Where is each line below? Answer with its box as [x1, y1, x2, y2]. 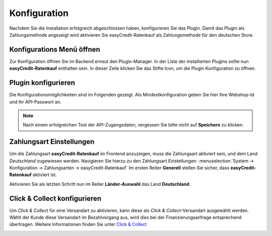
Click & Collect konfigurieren [9, 194, 102, 203]
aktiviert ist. [32, 172, 57, 178]
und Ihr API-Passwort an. [9, 98, 61, 105]
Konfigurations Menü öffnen [9, 45, 100, 54]
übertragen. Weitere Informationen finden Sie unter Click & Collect [9, 221, 147, 227]
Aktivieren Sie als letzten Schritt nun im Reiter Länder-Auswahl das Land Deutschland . [9, 181, 191, 187]
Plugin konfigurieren [9, 78, 76, 87]
